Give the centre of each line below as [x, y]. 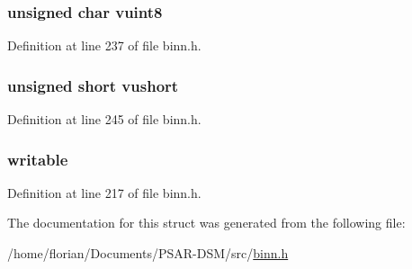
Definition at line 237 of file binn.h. [104, 45]
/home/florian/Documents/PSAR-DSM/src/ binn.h [148, 253]
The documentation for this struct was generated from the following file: [206, 223]
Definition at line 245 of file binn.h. [104, 119]
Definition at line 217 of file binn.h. [104, 192]
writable [38, 159]
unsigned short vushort [93, 85]
